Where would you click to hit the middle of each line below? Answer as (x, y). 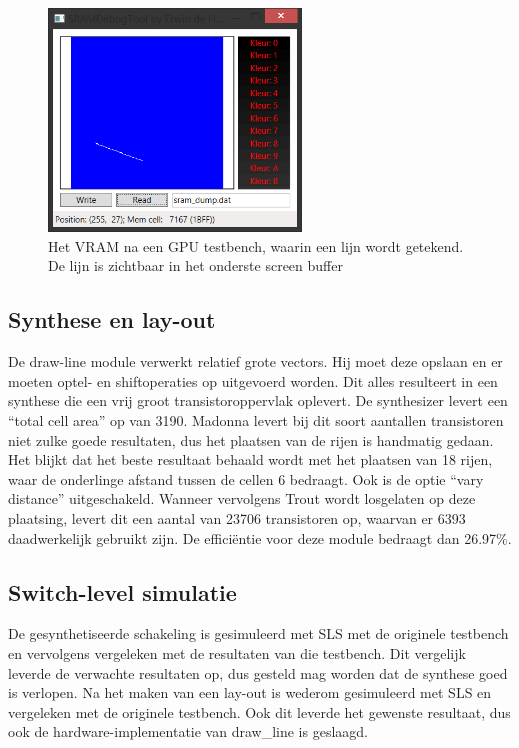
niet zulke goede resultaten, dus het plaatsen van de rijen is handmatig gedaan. (251, 439)
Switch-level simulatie (122, 591)
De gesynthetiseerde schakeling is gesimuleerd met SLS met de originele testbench (258, 633)
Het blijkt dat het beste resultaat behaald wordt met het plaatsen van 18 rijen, (250, 459)
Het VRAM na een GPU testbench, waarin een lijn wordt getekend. (256, 245)
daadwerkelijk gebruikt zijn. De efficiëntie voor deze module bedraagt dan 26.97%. (260, 537)
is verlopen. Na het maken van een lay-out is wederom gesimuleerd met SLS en (250, 692)
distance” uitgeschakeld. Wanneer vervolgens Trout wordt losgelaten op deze (242, 498)
